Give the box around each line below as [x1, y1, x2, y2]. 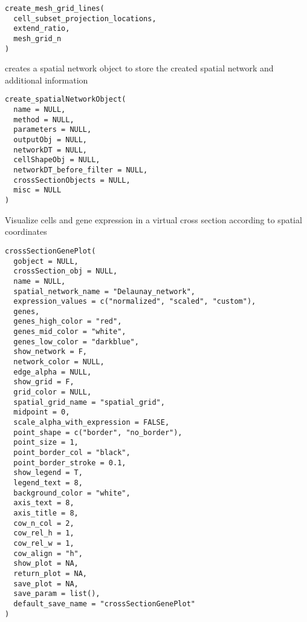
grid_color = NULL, [13, 388, 92, 397]
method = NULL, [13, 115, 74, 124]
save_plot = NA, [13, 579, 79, 588]
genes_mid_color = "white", [13, 327, 126, 336]
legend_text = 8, [13, 478, 83, 487]
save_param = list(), [13, 589, 100, 598]
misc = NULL [13, 186, 62, 195]
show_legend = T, [13, 468, 83, 477]
